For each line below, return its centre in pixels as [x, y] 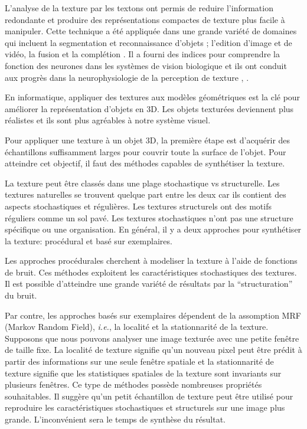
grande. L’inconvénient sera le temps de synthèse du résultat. [115, 419]
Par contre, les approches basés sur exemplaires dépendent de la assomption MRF [153, 315]
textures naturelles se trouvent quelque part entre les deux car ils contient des [146, 194]
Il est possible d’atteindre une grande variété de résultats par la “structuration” [149, 284]
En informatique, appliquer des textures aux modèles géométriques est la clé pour [153, 97]
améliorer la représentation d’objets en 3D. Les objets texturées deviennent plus [149, 108]
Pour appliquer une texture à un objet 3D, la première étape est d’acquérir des [148, 140]
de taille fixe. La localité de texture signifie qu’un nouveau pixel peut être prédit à [153, 350]
